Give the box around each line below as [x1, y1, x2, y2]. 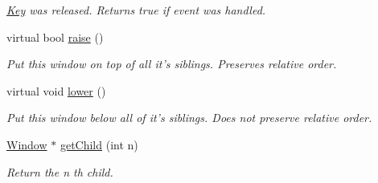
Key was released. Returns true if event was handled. [6, 2, 266, 18]
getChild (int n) [60, 136, 138, 152]
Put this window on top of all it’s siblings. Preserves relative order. [6, 55, 337, 72]
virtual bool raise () [6, 28, 104, 45]
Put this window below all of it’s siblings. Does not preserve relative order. [6, 109, 372, 126]
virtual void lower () [6, 82, 106, 99]
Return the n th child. [6, 163, 113, 180]
